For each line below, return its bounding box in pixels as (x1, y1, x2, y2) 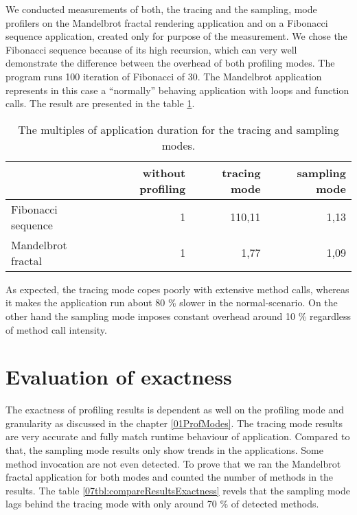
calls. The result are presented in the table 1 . (5, 96, 195, 111)
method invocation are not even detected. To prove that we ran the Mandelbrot (5, 456, 341, 470)
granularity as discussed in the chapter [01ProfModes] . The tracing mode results (5, 415, 343, 430)
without (142, 164, 186, 181)
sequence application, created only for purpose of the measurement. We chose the (5, 29, 347, 43)
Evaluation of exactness (5, 363, 232, 391)
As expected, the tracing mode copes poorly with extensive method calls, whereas (5, 282, 349, 296)
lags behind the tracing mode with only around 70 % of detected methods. (5, 496, 319, 511)
